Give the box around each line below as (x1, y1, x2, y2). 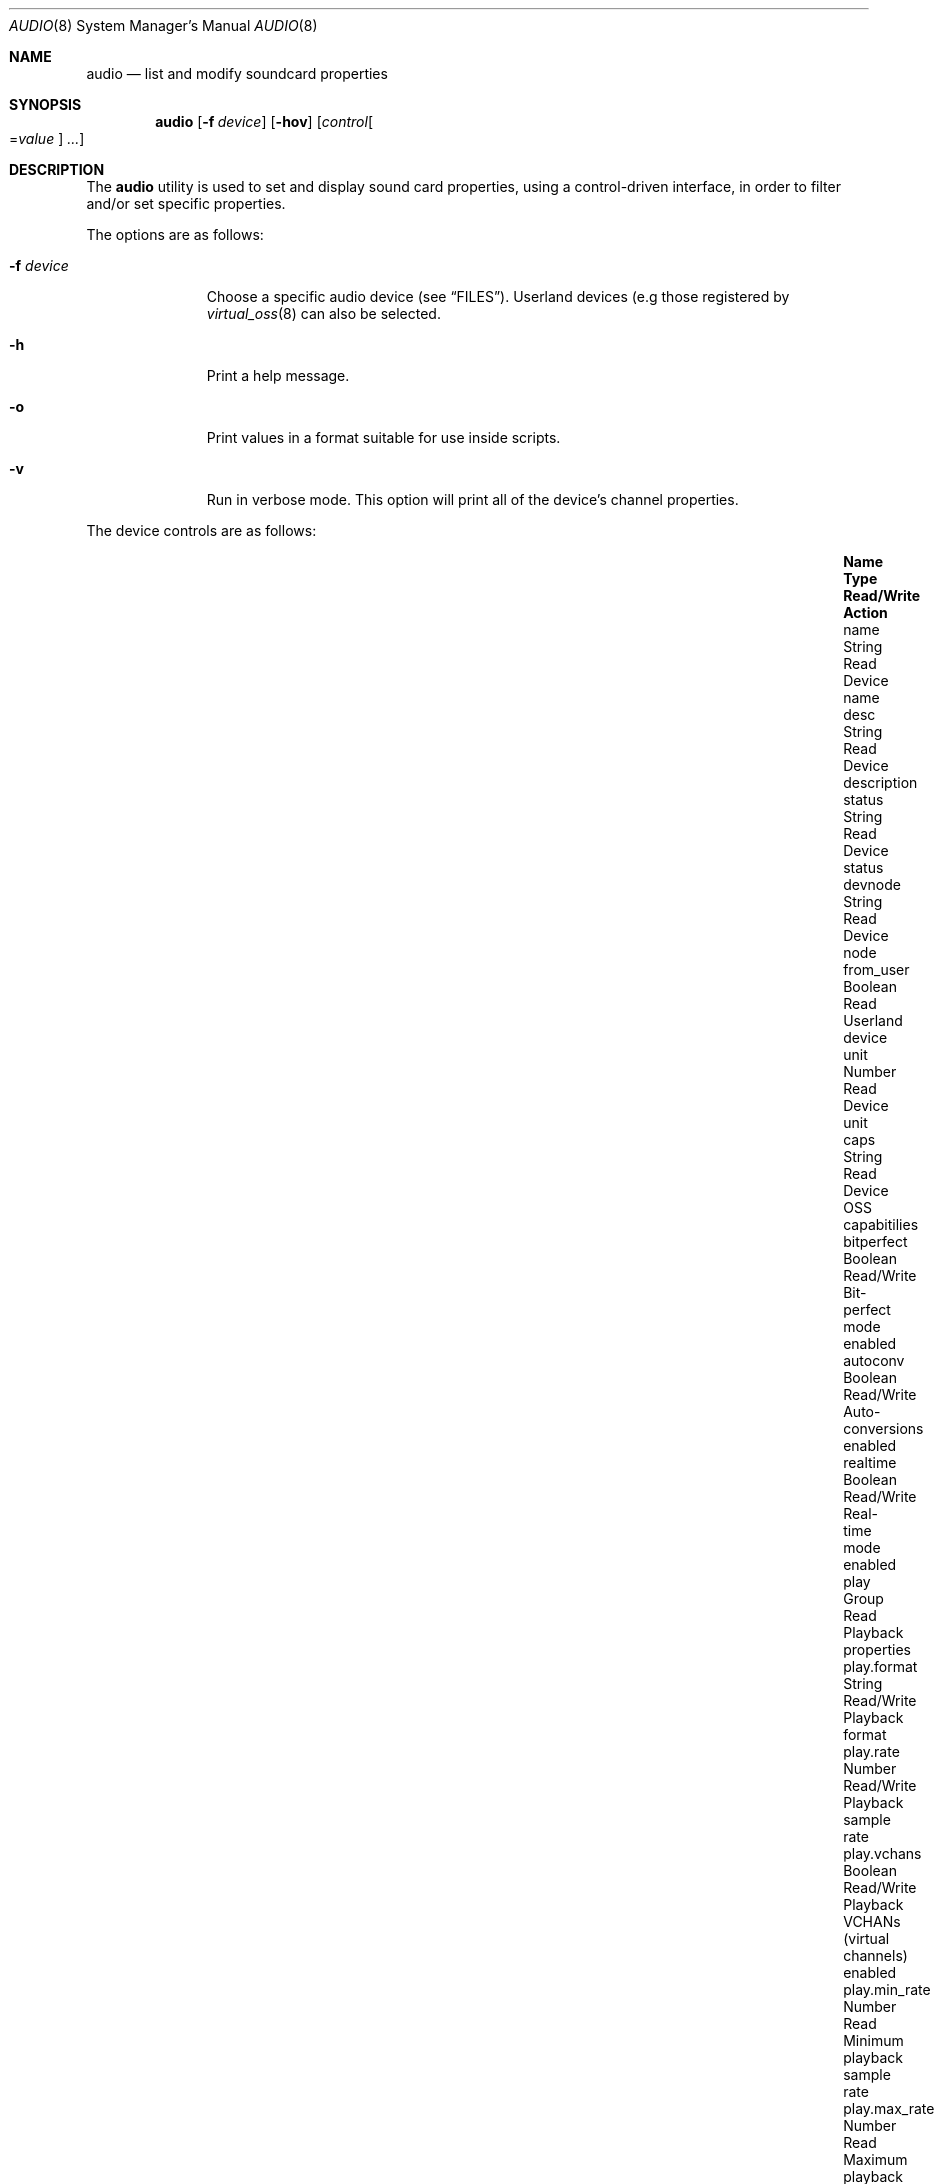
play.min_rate (843, 1981, 931, 1998)
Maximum (843, 2151, 908, 2168)
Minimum (843, 2032, 904, 2049)
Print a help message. (206, 367, 350, 384)
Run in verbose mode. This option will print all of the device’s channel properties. (206, 491, 739, 508)
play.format (843, 1658, 918, 1675)
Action (843, 604, 888, 621)
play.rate (843, 1743, 900, 1760)
